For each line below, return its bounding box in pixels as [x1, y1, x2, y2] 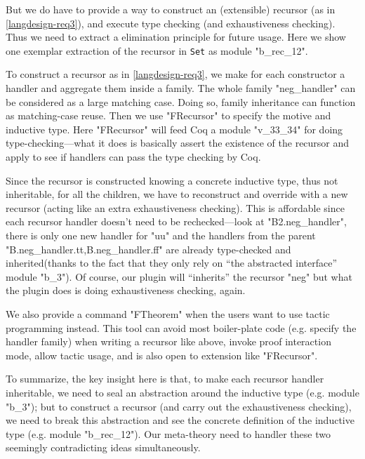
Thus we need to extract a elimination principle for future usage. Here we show [6, 29, 346, 44]
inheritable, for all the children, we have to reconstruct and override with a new [6, 187, 348, 201]
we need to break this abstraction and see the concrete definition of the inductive [6, 413, 354, 427]
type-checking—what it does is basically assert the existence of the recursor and [6, 135, 350, 150]
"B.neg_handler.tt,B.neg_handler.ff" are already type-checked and [6, 241, 291, 256]
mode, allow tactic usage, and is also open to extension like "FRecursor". [6, 347, 318, 362]
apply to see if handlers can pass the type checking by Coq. [6, 149, 261, 164]
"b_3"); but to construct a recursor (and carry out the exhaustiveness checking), [6, 399, 352, 413]
